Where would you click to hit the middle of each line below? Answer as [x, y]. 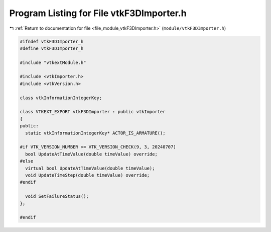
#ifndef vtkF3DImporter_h [52, 41]
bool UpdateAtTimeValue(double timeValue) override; [91, 154]
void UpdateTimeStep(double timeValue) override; [88, 175]
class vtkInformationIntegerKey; [61, 98]
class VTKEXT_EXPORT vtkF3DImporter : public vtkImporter [93, 112]
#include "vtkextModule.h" [53, 62]
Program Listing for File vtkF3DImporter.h [98, 13]
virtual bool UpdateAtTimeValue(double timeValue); [90, 168]
